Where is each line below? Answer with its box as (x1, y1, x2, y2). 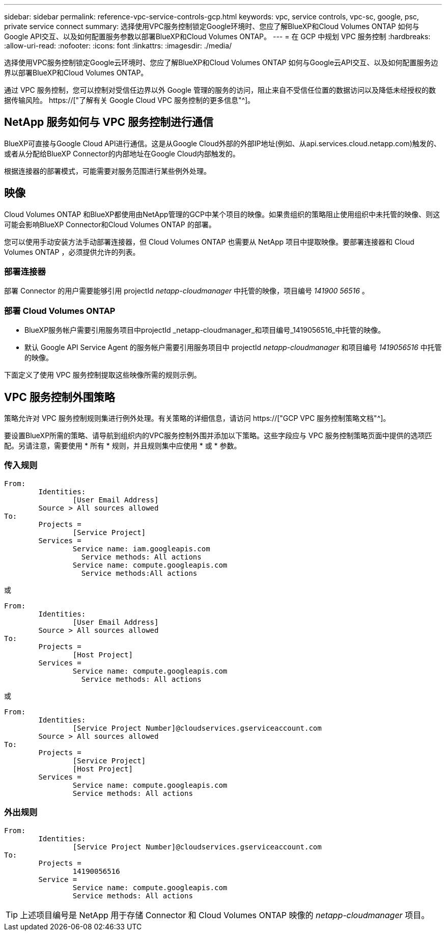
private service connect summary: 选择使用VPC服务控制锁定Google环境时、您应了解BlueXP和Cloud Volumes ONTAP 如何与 (4, 22, 420, 31)
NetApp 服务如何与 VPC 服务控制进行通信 (4, 116, 214, 129)
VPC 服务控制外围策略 (4, 390, 115, 404)
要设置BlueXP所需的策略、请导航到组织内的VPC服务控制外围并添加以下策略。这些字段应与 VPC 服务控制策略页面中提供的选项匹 (4, 431, 432, 440)
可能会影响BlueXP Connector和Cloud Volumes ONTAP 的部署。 (4, 220, 216, 229)
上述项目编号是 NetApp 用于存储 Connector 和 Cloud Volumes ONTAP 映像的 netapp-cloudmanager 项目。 (20, 910, 430, 920)
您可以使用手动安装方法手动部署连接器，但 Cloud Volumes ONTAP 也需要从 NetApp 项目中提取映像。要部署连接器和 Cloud (4, 237, 414, 246)
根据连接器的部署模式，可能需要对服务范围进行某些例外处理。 (4, 166, 211, 175)
